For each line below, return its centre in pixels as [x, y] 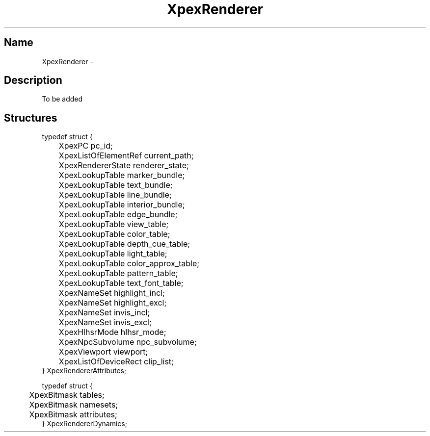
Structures [31, 118]
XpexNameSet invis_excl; [105, 322]
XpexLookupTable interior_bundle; [122, 205]
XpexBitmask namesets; [74, 405]
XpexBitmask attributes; [73, 415]
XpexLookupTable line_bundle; [115, 195]
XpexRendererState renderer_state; [124, 166]
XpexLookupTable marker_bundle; [122, 175]
